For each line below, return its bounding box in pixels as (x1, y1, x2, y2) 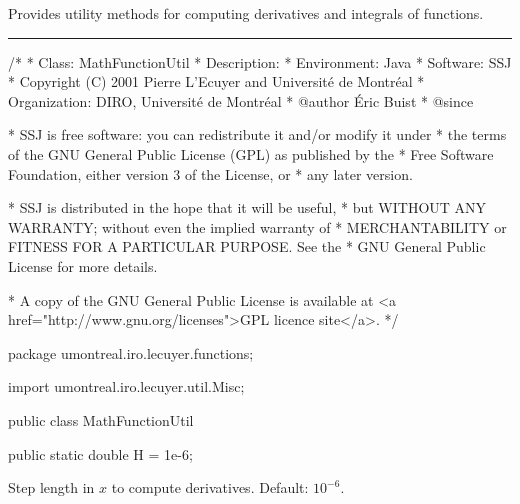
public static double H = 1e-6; (8, 443, 193, 464)
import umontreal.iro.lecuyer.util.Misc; (8, 376, 245, 397)
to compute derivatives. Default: (111, 477, 309, 498)
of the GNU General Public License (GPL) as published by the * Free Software (8, 143, 494, 164)
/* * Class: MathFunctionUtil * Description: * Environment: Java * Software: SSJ (8, 51, 512, 72)
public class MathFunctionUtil (8, 409, 194, 430)
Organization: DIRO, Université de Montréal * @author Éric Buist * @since (8, 90, 474, 111)
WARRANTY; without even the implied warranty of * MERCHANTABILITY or (8, 216, 507, 237)
